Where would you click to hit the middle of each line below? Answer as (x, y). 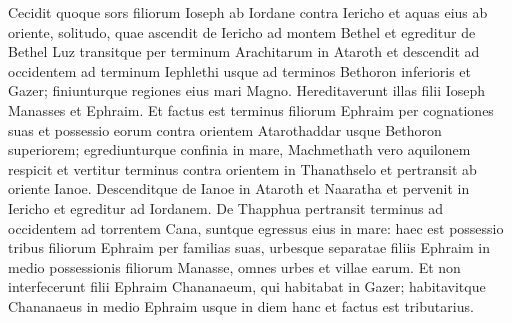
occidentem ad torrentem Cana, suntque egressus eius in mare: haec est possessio (256, 227)
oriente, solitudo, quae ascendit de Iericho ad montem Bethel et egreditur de (242, 31)
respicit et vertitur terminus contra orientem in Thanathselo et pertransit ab (242, 168)
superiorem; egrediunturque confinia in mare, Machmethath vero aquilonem (239, 149)
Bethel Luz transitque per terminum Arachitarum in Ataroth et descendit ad (244, 51)
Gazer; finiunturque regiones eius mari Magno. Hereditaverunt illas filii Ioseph (247, 90)
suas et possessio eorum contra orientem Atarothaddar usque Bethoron (225, 129)
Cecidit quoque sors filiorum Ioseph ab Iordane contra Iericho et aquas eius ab (248, 12)
